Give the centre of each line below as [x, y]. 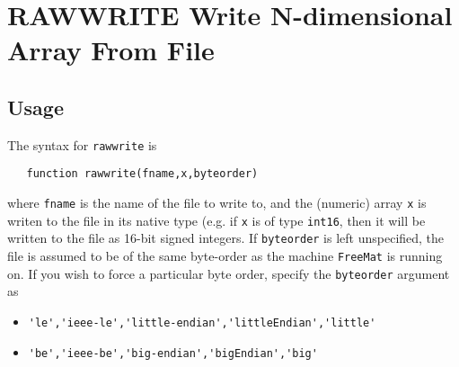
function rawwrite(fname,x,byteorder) [142, 174]
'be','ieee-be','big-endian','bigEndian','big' [173, 353]
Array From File [111, 50]
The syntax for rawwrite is [82, 144]
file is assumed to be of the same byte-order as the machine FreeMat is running [225, 256]
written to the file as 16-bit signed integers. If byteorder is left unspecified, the [226, 238]
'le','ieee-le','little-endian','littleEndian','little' [202, 322]
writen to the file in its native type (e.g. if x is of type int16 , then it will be [216, 220]
